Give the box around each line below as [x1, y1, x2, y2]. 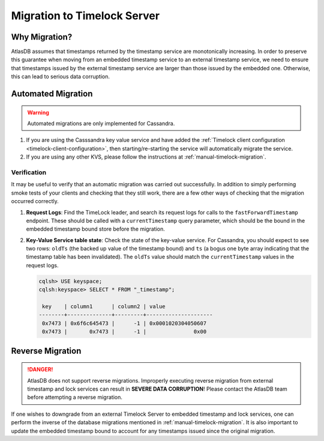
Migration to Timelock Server [11, 9, 160, 22]
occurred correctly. [11, 198, 59, 205]
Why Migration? [11, 32, 73, 42]
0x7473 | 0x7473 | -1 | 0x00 [42, 328, 207, 335]
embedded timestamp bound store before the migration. [26, 225, 165, 233]
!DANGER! [27, 366, 53, 373]
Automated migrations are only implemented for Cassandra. [27, 120, 175, 127]
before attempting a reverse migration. [27, 394, 122, 401]
